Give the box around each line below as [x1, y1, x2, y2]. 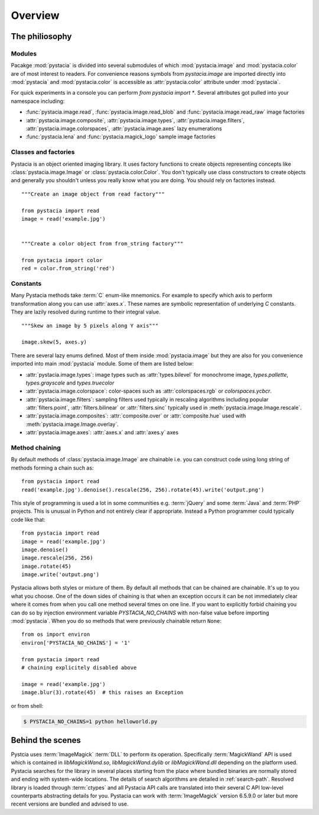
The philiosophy [11, 31, 72, 41]
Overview [11, 9, 60, 22]
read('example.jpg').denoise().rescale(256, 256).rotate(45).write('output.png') [21, 486, 265, 493]
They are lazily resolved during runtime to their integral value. [11, 308, 161, 316]
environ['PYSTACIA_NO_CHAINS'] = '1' [21, 639, 131, 646]
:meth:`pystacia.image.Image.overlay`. [25, 421, 119, 428]
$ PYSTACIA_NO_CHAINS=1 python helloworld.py [23, 718, 158, 725]
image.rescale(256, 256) [21, 555, 93, 561]
